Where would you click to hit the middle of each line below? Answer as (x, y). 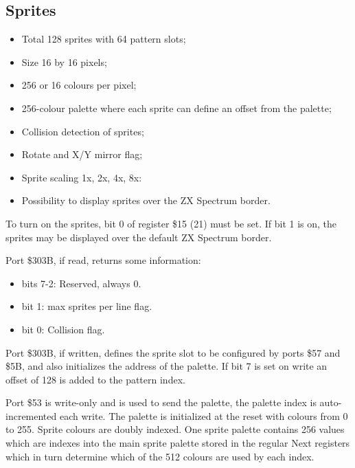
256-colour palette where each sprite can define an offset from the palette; (176, 108)
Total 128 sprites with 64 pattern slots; (104, 39)
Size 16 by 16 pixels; (64, 62)
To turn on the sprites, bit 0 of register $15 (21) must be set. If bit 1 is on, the (171, 223)
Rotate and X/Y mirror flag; (82, 154)
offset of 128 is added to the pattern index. (95, 379)
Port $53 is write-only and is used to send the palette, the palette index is (161, 402)
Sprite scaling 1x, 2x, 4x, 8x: (82, 177)
